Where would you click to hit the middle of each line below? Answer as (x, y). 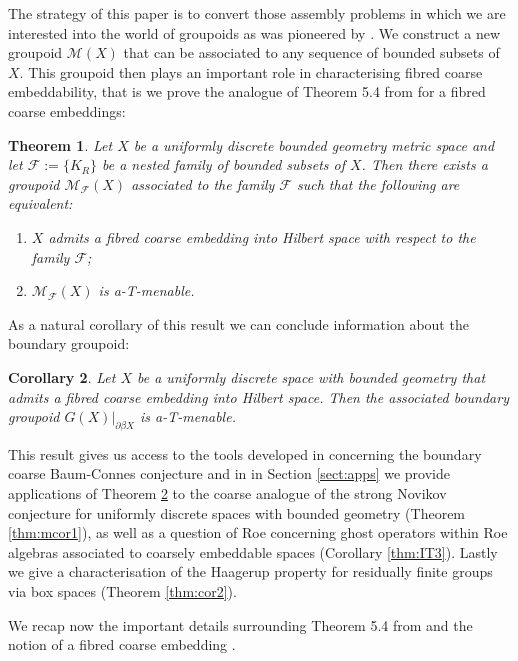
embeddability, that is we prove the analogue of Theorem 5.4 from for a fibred (247, 91)
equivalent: (40, 203)
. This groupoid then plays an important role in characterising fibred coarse (251, 71)
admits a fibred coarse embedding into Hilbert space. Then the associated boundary (258, 396)
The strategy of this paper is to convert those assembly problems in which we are (257, 13)
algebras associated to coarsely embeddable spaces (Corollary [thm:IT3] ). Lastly (253, 551)
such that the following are (378, 183)
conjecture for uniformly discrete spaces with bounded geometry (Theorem (237, 512)
